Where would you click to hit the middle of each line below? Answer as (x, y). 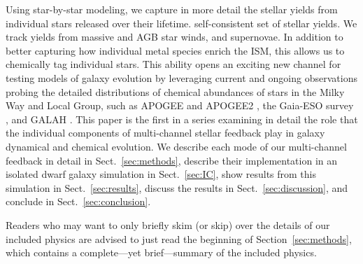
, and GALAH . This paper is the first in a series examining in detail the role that (182, 119)
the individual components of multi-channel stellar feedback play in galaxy (165, 133)
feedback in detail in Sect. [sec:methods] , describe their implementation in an (172, 160)
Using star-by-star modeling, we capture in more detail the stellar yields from (172, 9)
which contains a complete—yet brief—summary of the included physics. (161, 252)
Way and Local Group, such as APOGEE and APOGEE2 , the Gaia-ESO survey (180, 105)
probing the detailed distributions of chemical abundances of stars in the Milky (175, 91)
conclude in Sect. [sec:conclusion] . (78, 201)
